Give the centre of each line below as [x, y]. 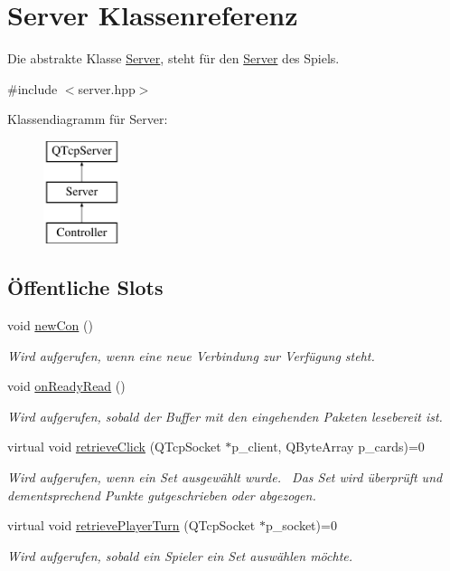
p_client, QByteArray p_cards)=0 [328, 447]
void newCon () [50, 325]
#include [33, 88]
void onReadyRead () [66, 386]
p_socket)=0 [301, 525]
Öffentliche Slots [85, 287]
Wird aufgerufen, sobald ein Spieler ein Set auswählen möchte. [180, 555]
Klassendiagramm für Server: [88, 119]
